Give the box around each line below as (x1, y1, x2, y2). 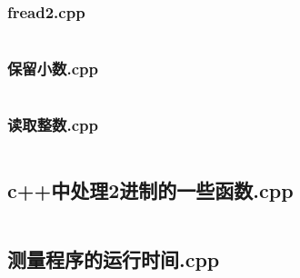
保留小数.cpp (7, 57, 98, 80)
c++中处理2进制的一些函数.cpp (7, 176, 294, 204)
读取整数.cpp (7, 114, 98, 136)
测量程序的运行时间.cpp (7, 245, 220, 273)
